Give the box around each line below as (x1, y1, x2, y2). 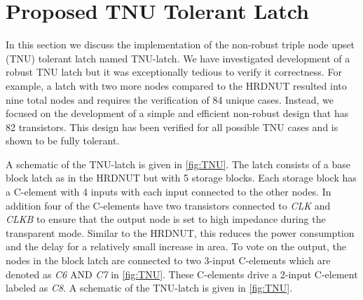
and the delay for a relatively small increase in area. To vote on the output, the (6, 239, 347, 254)
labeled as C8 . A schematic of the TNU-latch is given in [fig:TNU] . (6, 280, 293, 295)
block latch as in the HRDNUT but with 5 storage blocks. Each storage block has (6, 170, 357, 185)
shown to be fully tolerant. (6, 133, 120, 148)
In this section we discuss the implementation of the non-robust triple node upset (6, 37, 355, 52)
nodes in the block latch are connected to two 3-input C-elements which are (6, 253, 331, 268)
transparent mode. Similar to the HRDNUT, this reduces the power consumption (6, 225, 355, 240)
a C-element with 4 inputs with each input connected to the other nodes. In (6, 184, 331, 199)
